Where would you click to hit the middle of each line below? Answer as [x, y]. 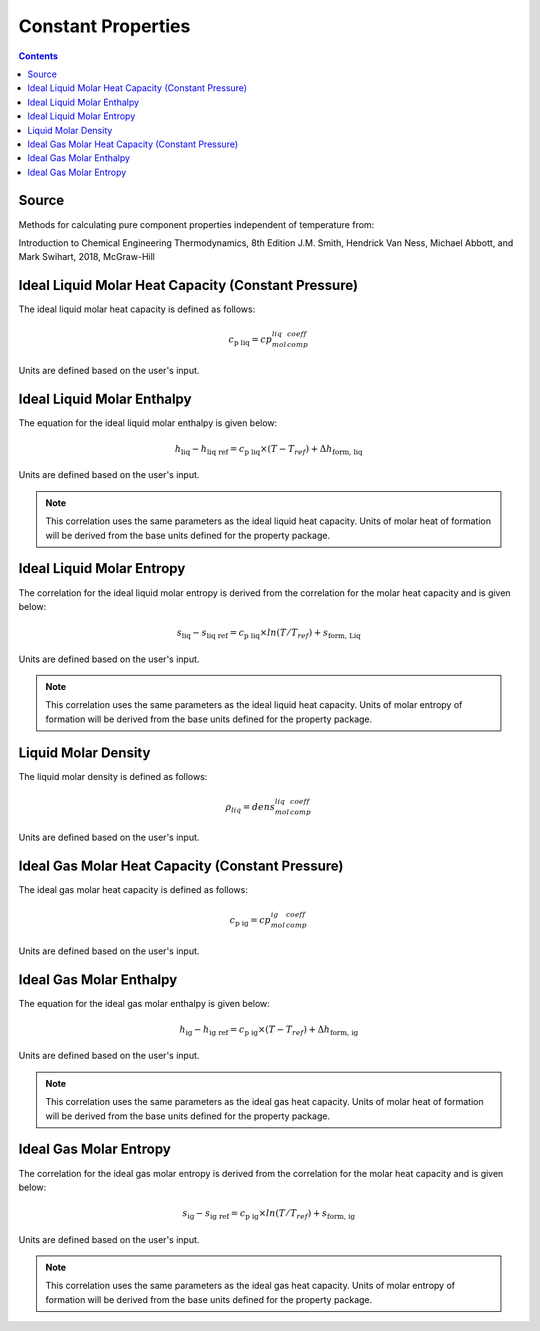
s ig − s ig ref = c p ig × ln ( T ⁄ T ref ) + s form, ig [268, 1214]
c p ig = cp [250, 922]
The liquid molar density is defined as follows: [113, 776]
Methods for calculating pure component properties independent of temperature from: [196, 224]
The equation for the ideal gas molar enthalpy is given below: [144, 1003]
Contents [38, 56]
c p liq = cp [250, 341]
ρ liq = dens [250, 808]
